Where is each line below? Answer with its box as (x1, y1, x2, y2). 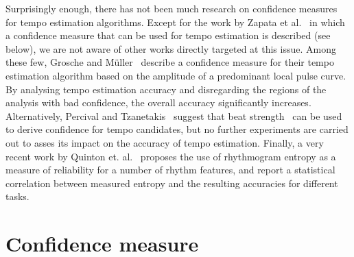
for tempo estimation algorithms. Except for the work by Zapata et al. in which (5, 14, 345, 29)
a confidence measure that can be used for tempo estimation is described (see (5, 28, 331, 42)
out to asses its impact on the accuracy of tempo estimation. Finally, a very (5, 135, 324, 149)
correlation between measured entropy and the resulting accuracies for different (5, 175, 338, 190)
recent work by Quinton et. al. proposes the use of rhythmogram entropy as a (5, 149, 336, 163)
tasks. (5, 189, 29, 204)
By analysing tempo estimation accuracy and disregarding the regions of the (5, 82, 327, 96)
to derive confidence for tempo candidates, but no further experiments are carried (5, 122, 349, 136)
